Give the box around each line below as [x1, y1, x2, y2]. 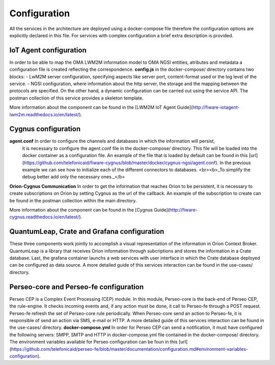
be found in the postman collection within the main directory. [9, 197, 137, 203]
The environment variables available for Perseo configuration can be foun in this [9, 339, 178, 345]
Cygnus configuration [9, 125, 81, 134]
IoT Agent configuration [9, 46, 87, 55]
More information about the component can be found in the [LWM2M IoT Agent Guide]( [9, 105, 193, 111]
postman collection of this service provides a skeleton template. [9, 95, 144, 101]
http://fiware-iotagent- [193, 105, 240, 111]
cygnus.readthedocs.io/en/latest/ [9, 214, 79, 220]
